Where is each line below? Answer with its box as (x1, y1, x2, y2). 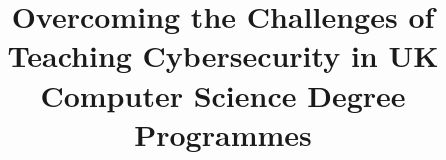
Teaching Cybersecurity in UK (7, 35, 439, 76)
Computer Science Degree (40, 74, 406, 115)
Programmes (134, 113, 312, 154)
